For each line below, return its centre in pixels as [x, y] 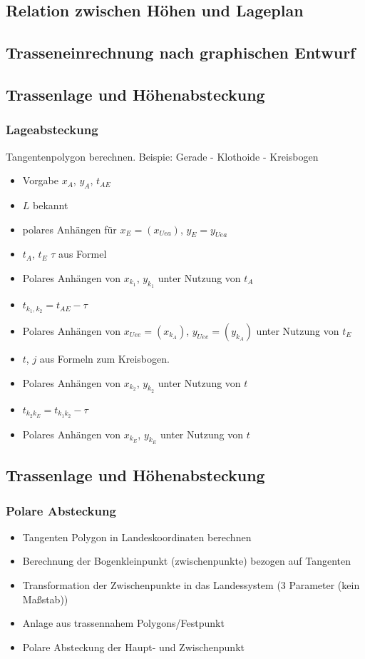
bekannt [51, 205]
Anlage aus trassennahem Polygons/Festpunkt [123, 623]
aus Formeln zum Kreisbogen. [104, 358]
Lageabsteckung [52, 130]
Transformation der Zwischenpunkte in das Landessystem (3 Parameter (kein [191, 585]
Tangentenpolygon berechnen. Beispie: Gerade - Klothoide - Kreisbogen [162, 156]
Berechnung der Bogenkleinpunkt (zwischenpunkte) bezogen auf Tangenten [187, 561]
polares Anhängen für [70, 229]
